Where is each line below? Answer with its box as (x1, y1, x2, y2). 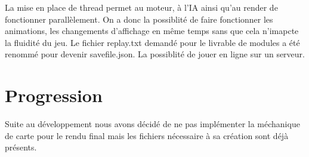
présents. (5, 141, 37, 153)
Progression (5, 83, 103, 107)
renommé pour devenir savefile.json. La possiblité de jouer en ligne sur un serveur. (5, 48, 305, 60)
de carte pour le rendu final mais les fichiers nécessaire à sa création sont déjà (5, 129, 289, 141)
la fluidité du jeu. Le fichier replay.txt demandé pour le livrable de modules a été (5, 36, 300, 48)
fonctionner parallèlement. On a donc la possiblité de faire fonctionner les (5, 13, 273, 25)
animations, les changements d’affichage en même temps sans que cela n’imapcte (5, 24, 299, 37)
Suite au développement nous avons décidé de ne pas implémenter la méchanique (5, 118, 300, 130)
